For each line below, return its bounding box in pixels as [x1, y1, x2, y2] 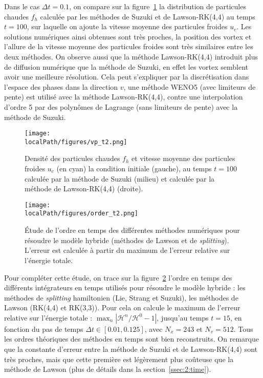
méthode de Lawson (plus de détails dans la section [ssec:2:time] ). [4, 364, 211, 374]
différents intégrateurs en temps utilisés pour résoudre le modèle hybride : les [4, 282, 246, 293]
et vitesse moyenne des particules [131, 153, 235, 164]
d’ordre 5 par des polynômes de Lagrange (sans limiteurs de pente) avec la [4, 101, 238, 112]
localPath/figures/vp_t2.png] [25, 138, 127, 146]
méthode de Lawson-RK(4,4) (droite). [25, 183, 143, 194]
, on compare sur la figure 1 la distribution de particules [69, 1, 246, 11]
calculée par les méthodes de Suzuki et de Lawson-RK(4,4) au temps [40, 11, 255, 22]
